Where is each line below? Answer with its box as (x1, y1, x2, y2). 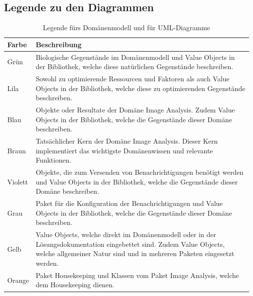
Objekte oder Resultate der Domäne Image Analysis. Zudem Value (36, 105, 235, 115)
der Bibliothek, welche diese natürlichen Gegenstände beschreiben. (36, 61, 234, 72)
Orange (7, 275, 29, 285)
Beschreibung (36, 39, 82, 49)
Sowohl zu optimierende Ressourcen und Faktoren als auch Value (36, 74, 230, 84)
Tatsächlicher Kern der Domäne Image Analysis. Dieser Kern (36, 136, 218, 146)
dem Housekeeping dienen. (36, 279, 114, 290)
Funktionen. (36, 155, 72, 165)
